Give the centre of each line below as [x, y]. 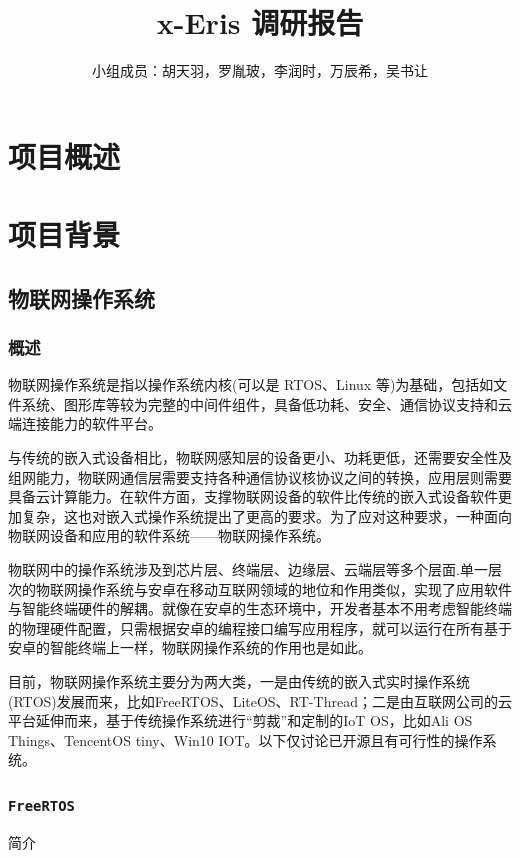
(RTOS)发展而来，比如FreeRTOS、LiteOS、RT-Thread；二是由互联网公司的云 [260, 700]
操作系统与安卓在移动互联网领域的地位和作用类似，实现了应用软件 [294, 588]
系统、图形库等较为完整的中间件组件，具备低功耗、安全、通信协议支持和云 [266, 403]
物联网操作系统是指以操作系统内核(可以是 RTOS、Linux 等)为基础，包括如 [251, 384]
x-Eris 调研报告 [260, 22]
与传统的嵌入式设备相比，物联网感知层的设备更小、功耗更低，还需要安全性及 [260, 457]
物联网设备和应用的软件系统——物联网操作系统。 [169, 535]
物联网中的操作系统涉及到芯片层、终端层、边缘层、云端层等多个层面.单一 [248, 569]
